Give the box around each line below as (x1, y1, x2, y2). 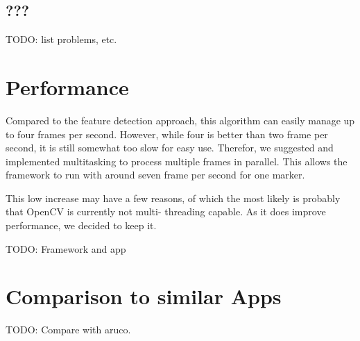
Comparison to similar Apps (6, 282, 282, 310)
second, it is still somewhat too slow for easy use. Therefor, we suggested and (6, 140, 334, 155)
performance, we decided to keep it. (6, 218, 157, 233)
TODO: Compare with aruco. (6, 322, 131, 337)
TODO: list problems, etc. (6, 32, 117, 47)
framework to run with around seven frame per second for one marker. (6, 167, 305, 182)
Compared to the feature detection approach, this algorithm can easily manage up (6, 113, 355, 127)
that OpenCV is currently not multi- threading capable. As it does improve (6, 204, 326, 219)
